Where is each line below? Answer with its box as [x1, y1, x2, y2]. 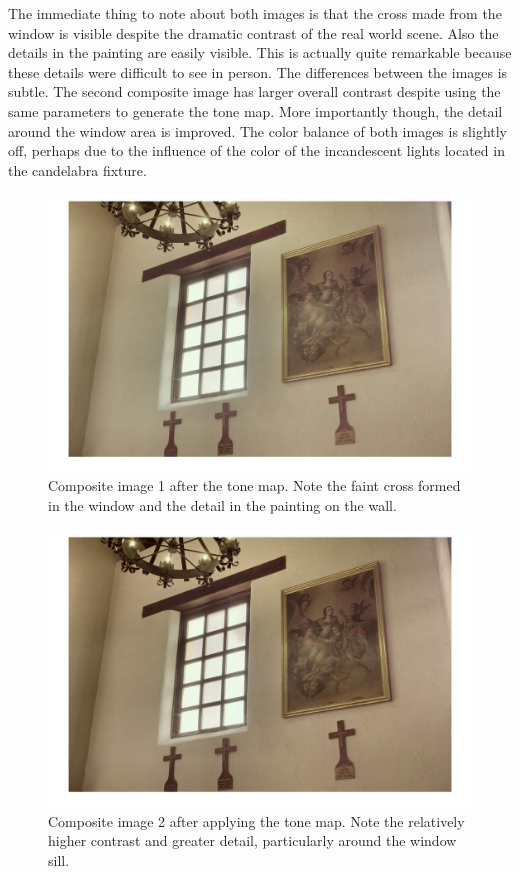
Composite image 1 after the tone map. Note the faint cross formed [48, 475, 461, 496]
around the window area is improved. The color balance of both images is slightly [8, 120, 508, 141]
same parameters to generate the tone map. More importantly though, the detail [8, 100, 503, 121]
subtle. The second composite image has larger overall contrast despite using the [8, 81, 501, 102]
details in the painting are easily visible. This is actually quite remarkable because [8, 42, 512, 63]
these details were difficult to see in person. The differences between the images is [8, 61, 508, 82]
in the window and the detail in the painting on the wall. [48, 494, 397, 515]
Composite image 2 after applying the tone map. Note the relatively [48, 810, 465, 831]
